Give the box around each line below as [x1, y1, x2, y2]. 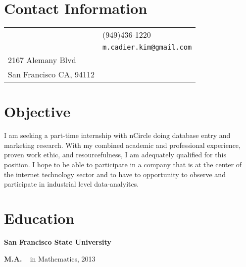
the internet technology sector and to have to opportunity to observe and [4, 169, 226, 179]
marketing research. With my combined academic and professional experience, [4, 139, 241, 150]
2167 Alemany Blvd [8, 54, 76, 66]
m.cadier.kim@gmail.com [102, 43, 192, 52]
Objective [4, 101, 71, 122]
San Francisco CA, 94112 [8, 68, 95, 80]
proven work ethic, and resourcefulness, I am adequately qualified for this [4, 149, 226, 160]
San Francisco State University [4, 236, 111, 247]
